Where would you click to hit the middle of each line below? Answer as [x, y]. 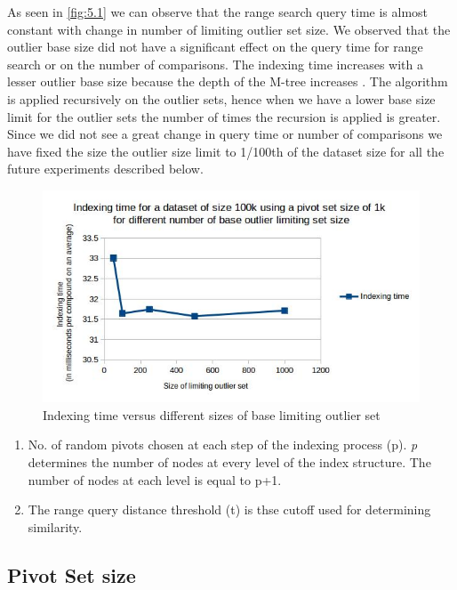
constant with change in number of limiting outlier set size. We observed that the [229, 29]
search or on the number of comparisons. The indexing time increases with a [215, 64]
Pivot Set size [72, 574]
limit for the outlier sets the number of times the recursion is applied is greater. [224, 116]
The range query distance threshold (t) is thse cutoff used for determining [229, 509]
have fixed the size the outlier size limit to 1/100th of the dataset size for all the [226, 151]
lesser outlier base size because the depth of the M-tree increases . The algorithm [228, 81]
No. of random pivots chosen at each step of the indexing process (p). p [223, 445]
